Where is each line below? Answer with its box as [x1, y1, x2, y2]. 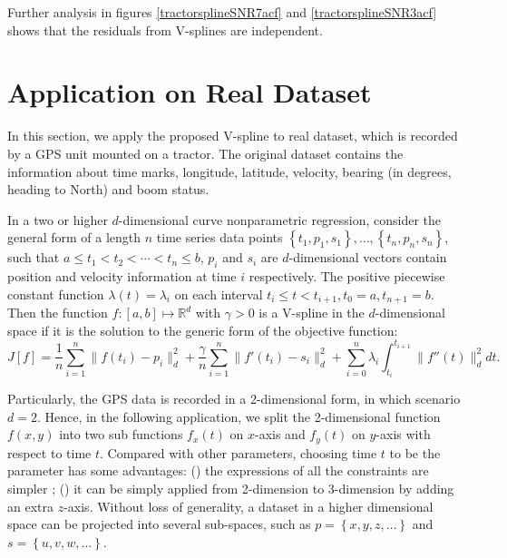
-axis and [255, 425, 306, 444]
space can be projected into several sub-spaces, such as [7, 514, 311, 534]
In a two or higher [7, 210, 108, 229]
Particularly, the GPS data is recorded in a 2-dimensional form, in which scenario [7, 389, 461, 408]
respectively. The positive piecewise [249, 267, 445, 286]
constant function [7, 284, 104, 303]
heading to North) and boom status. [7, 180, 210, 199]
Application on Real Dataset [7, 73, 372, 111]
